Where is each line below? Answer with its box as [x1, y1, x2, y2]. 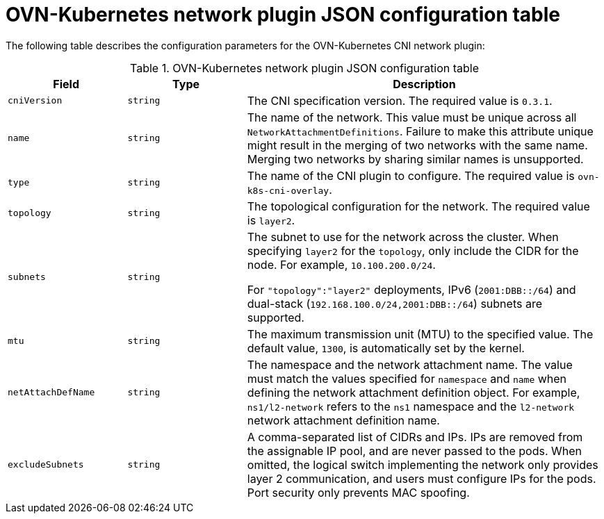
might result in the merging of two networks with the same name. [247, 138, 588, 152]
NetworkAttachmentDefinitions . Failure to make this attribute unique [247, 124, 594, 138]
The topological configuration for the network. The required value [247, 199, 590, 213]
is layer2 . [247, 213, 295, 227]
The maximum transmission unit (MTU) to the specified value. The [247, 327, 594, 341]
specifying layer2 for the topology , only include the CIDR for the [247, 243, 579, 258]
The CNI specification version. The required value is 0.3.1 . [247, 93, 553, 108]
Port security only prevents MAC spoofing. [247, 485, 470, 500]
